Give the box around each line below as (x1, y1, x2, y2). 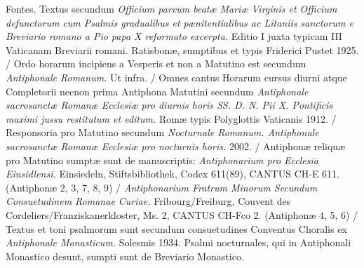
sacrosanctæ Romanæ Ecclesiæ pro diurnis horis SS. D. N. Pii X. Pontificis (6, 98, 333, 112)
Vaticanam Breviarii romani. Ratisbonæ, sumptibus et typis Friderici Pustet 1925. (6, 42, 359, 57)
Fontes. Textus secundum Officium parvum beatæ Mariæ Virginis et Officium (6, 1, 337, 15)
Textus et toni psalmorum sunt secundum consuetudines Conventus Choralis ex (6, 221, 347, 236)
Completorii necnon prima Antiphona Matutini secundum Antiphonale (6, 83, 309, 98)
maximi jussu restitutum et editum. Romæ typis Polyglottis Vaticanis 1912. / (6, 111, 337, 126)
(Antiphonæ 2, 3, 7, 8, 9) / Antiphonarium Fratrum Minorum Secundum (6, 180, 318, 194)
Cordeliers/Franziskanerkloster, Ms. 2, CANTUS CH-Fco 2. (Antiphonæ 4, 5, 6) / (6, 207, 358, 222)
